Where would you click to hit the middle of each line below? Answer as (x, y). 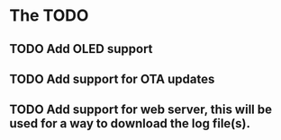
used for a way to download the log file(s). (130, 123)
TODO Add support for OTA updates (112, 79)
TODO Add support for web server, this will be (141, 110)
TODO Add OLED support (81, 49)
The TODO (49, 16)
